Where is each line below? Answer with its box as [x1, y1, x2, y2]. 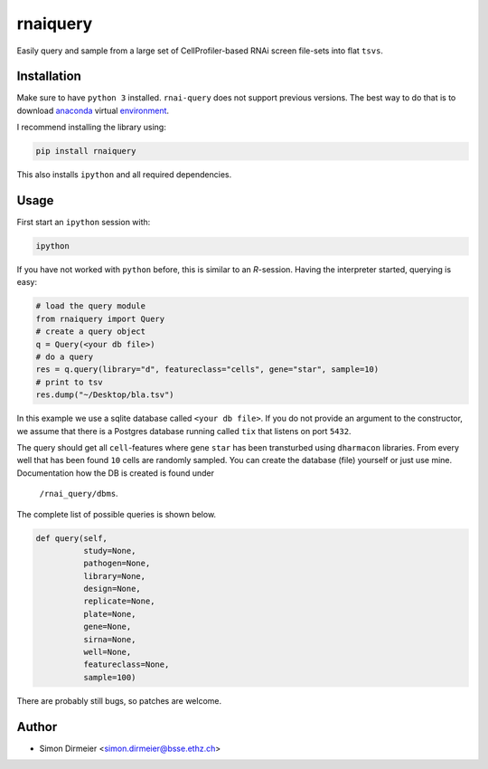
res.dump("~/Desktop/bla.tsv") [35, 390, 175, 400]
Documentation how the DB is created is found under [16, 467, 215, 479]
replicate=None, [82, 596, 155, 606]
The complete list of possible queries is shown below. [16, 508, 217, 519]
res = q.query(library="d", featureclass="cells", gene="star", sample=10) [35, 365, 380, 375]
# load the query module [35, 301, 146, 311]
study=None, [82, 546, 136, 555]
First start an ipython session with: [16, 217, 151, 228]
